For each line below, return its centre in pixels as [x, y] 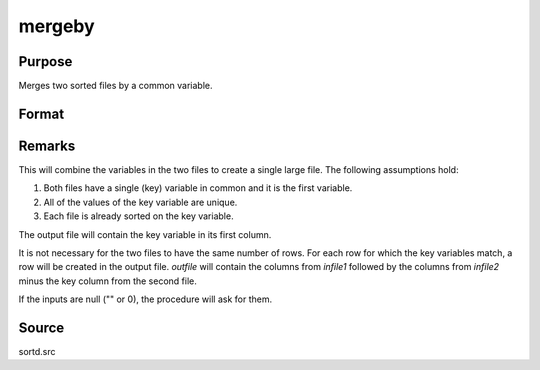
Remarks [47, 145]
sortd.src [37, 352]
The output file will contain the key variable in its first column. [145, 234]
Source [41, 327]
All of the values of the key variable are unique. [140, 202]
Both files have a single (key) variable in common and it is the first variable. [198, 188]
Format [41, 113]
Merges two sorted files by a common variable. [115, 86]
